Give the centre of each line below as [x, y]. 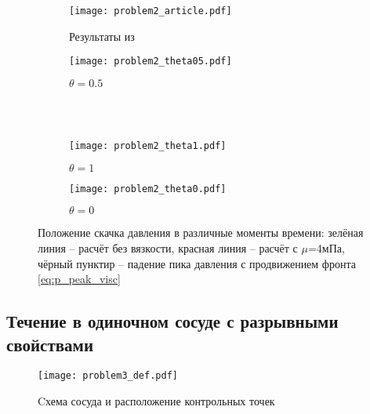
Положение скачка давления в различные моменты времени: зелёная [201, 232]
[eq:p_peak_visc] [79, 279]
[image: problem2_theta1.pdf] [148, 146]
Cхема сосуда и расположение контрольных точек [156, 401]
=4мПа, [326, 248]
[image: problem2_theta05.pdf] [151, 62]
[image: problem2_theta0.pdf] [148, 189]
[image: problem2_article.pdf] [151, 11]
